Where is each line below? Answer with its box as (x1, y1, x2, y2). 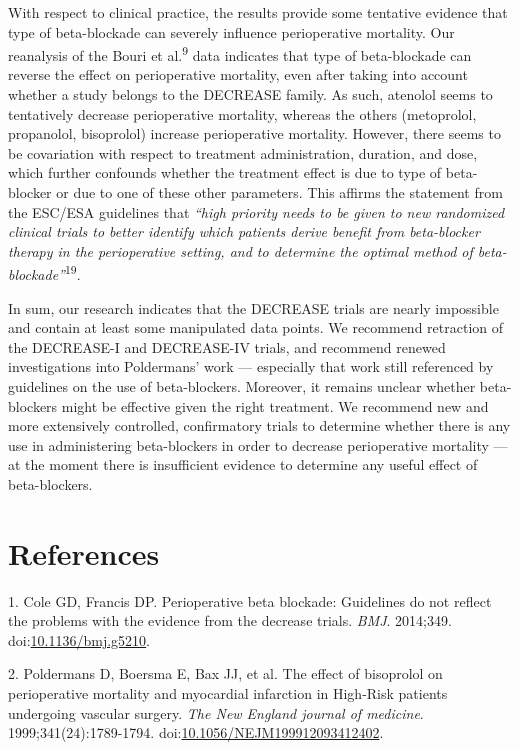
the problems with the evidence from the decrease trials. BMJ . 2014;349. (8, 610, 452, 631)
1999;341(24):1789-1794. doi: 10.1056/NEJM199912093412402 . (8, 722, 384, 743)
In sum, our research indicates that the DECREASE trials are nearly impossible (8, 297, 499, 318)
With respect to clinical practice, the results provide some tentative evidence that (8, 2, 508, 22)
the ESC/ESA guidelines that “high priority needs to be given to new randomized (8, 201, 505, 222)
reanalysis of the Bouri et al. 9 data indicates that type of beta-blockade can (8, 42, 472, 65)
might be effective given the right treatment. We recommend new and (61, 395, 489, 416)
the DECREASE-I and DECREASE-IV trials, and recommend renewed (8, 336, 446, 357)
